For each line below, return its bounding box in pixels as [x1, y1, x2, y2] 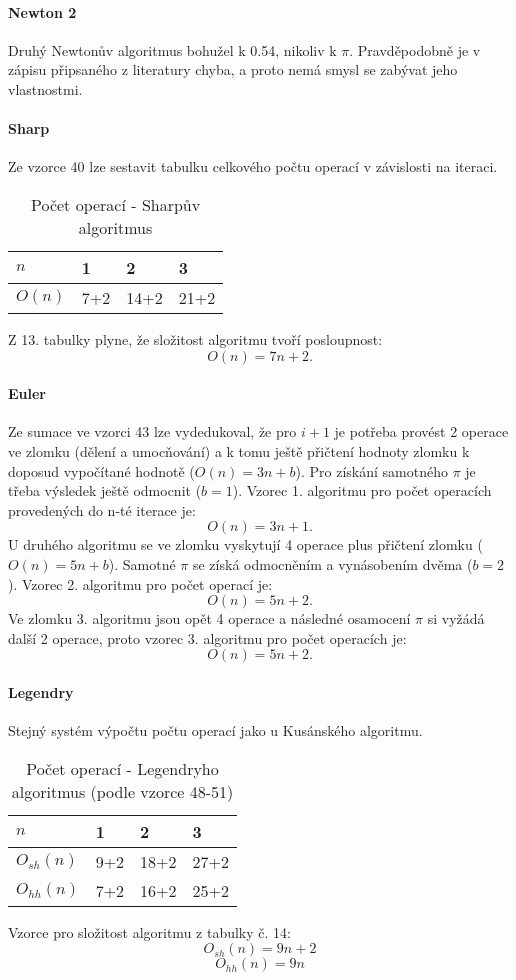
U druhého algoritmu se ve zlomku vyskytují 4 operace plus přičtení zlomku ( [8, 534, 483, 555]
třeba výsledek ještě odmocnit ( [8, 480, 202, 501]
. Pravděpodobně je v [349, 39, 481, 60]
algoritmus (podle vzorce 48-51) [11, 779, 234, 803]
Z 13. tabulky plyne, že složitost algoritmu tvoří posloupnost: [8, 328, 383, 349]
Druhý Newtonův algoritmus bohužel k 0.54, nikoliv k [8, 39, 337, 60]
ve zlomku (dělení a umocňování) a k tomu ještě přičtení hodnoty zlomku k [8, 440, 470, 461]
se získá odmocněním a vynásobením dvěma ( [192, 553, 473, 574]
